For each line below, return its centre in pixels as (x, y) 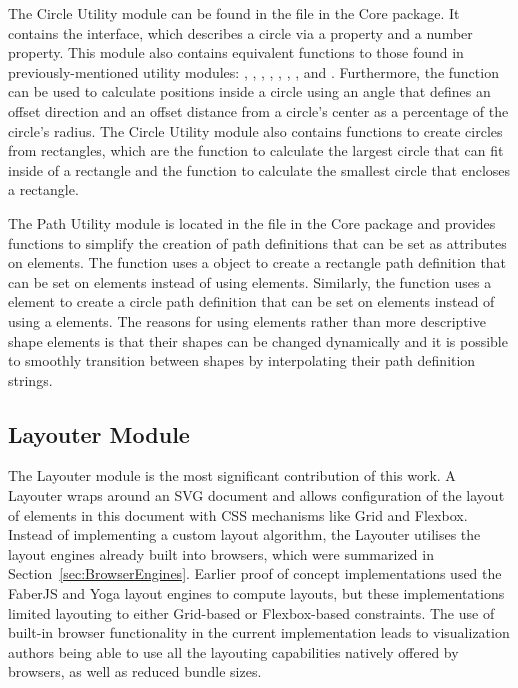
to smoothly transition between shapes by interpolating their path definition (242, 360)
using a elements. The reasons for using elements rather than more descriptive (247, 320)
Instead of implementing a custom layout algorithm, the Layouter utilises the (244, 534)
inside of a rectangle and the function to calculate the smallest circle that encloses (259, 169)
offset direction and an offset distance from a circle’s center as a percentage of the (258, 110)
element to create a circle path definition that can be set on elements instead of (251, 301)
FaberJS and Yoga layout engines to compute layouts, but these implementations (256, 593)
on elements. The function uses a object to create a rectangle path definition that (257, 262)
